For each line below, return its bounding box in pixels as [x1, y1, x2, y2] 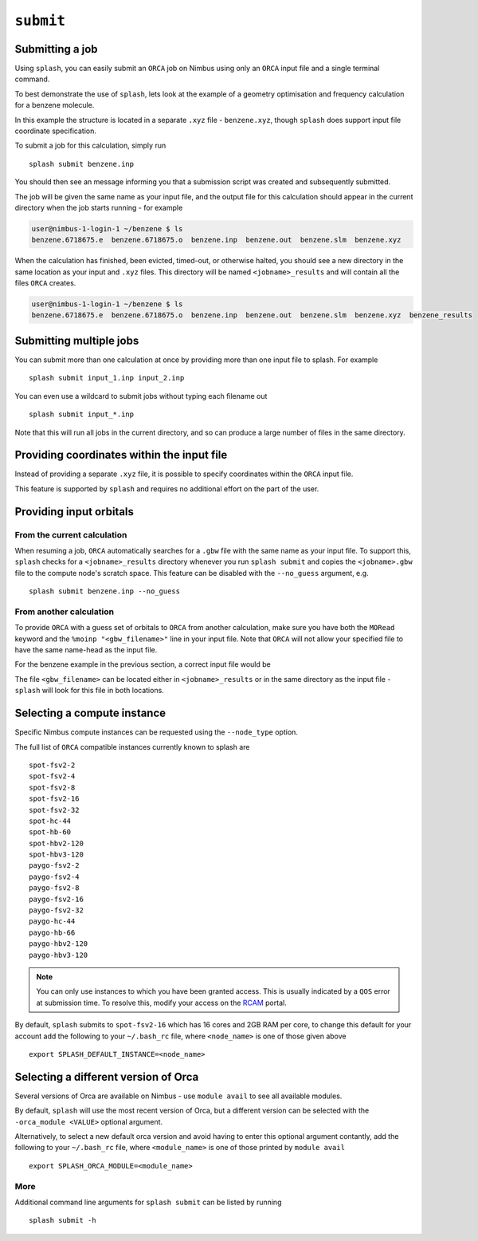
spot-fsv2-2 [29, 760, 76, 770]
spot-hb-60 [29, 828, 72, 837]
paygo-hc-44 [29, 917, 76, 926]
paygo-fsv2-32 [29, 906, 84, 915]
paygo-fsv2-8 [29, 884, 80, 892]
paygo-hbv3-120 [29, 950, 88, 959]
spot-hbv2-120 [29, 838, 84, 848]
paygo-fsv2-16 [29, 894, 84, 904]
